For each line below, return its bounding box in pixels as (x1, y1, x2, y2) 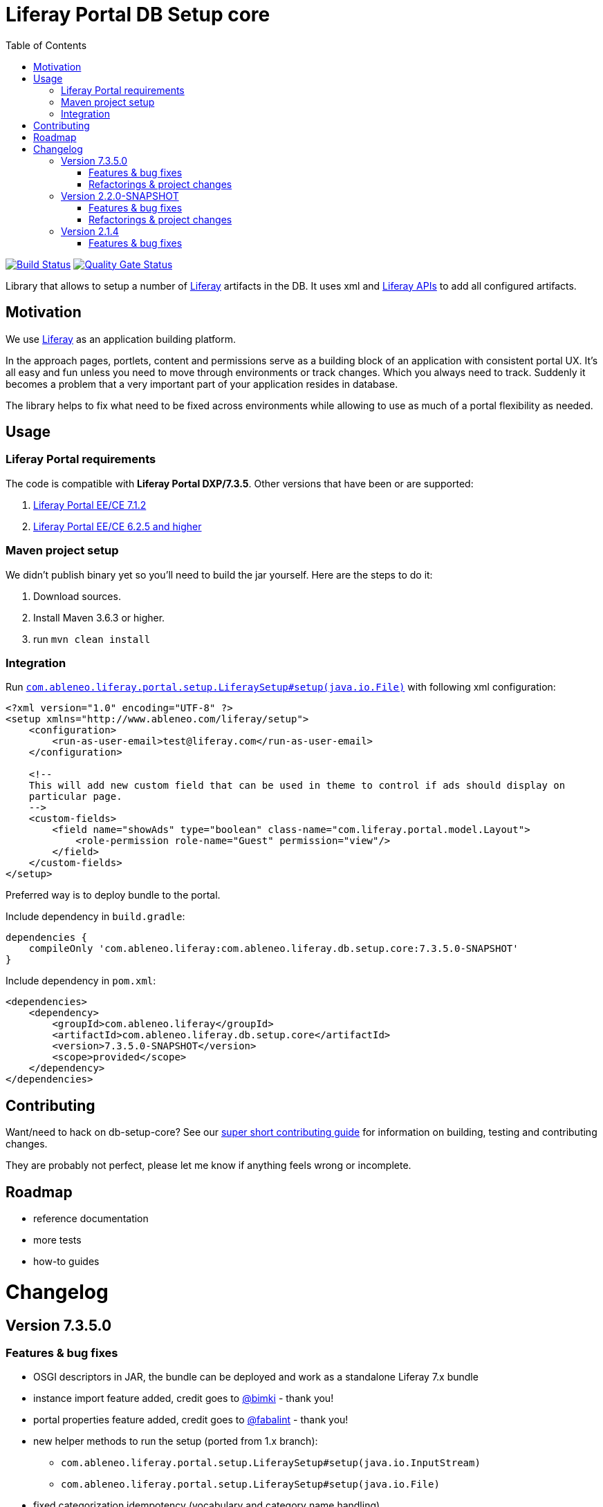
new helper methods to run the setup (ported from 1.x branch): (33, 1435, 318, 1448)
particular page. (28, 791, 122, 803)
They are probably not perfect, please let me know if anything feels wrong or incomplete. (6, 1159, 411, 1172)
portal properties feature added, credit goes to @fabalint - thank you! (33, 1414, 349, 1426)
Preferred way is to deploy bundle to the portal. (6, 889, 221, 901)
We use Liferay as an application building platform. (6, 333, 236, 345)
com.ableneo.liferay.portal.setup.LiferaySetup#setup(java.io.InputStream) (61, 1457, 481, 1469)
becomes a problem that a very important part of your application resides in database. (6, 377, 398, 390)
